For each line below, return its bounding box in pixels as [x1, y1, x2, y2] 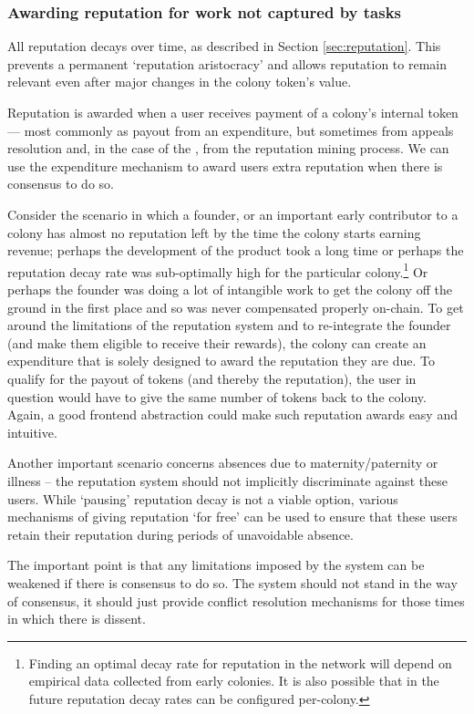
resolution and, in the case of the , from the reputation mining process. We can [7, 139, 449, 158]
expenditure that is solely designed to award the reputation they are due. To [7, 351, 436, 370]
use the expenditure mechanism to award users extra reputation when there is [7, 156, 443, 175]
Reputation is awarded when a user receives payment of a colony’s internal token [7, 103, 459, 121]
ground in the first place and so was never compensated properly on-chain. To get [7, 297, 464, 316]
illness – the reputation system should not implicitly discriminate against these [7, 471, 448, 490]
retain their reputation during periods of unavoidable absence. [7, 524, 354, 543]
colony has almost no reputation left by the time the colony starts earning [7, 222, 421, 242]
